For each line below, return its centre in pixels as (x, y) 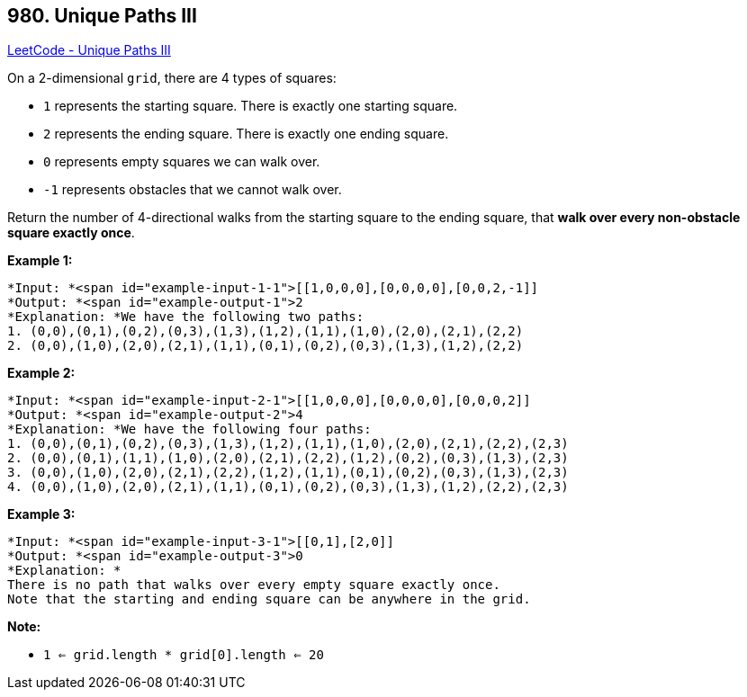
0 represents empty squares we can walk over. (182, 162)
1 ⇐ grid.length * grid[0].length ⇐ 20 (184, 655)
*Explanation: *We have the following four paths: (189, 429)
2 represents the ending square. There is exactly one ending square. (246, 134)
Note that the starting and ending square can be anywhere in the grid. (269, 599)
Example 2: (41, 373)
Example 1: (40, 261)
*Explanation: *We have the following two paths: (186, 317)
